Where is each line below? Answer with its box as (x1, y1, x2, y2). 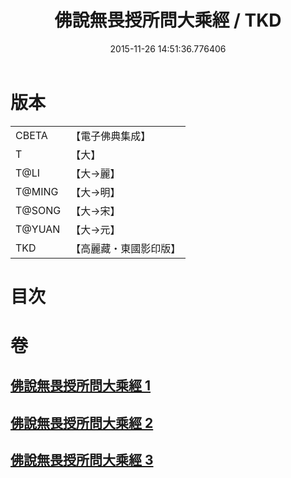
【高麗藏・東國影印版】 (70, 241, 182, 255)
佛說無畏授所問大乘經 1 (10, 377, 152, 395)
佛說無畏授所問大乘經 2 (10, 414, 154, 431)
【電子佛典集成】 (70, 129, 152, 143)
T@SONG (15, 203, 62, 217)
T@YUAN (15, 222, 61, 236)
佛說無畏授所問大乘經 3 (10, 452, 154, 469)
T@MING (15, 184, 59, 198)
